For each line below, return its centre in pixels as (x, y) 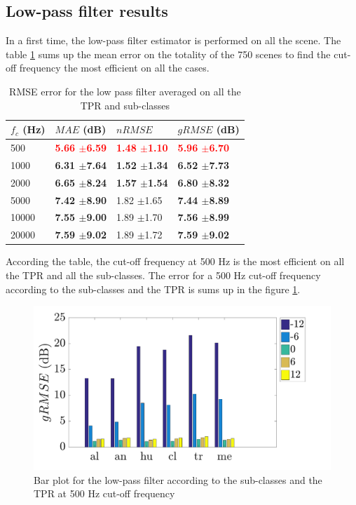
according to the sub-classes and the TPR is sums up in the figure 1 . (153, 289)
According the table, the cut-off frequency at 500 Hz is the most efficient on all (175, 261)
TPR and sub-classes (125, 105)
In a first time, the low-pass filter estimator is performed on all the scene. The (173, 40)
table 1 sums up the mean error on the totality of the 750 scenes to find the (168, 54)
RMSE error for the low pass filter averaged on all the (125, 91)
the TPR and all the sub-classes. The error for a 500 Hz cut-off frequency (163, 275)
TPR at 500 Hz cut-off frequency (104, 493)
